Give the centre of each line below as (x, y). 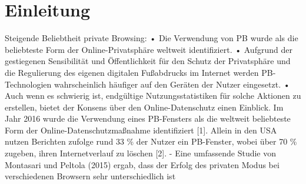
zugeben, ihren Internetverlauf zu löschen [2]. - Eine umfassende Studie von (141, 153)
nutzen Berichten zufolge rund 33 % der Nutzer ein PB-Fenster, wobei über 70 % (151, 141)
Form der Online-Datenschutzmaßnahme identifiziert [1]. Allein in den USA (141, 130)
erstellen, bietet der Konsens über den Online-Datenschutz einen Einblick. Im (144, 107)
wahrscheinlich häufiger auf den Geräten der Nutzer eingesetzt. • (172, 84)
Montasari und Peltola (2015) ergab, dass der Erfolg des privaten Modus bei (142, 164)
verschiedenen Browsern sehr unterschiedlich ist (90, 176)
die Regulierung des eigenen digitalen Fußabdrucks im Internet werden (132, 72)
